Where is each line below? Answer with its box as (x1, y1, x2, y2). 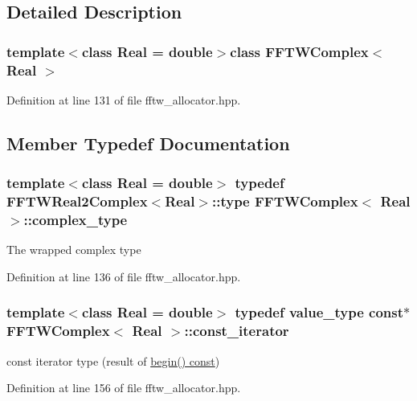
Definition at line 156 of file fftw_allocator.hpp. (6, 379, 241, 396)
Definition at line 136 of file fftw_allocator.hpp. (6, 268, 241, 284)
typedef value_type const (235, 302, 404, 322)
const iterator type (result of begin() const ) (6, 352, 220, 369)
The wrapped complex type (6, 241, 141, 258)
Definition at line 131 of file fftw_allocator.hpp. (6, 91, 241, 108)
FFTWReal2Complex (6, 191, 148, 211)
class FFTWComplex (230, 41, 369, 61)
